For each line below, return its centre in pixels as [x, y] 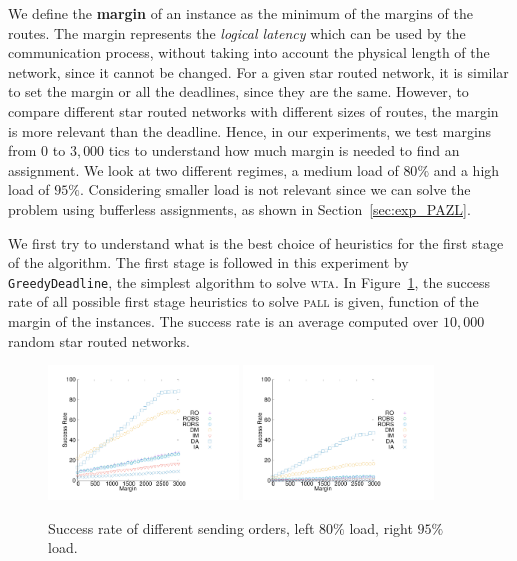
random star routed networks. [99, 340]
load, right [381, 527]
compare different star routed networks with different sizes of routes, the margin [253, 110]
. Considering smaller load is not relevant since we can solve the [275, 189]
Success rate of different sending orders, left [181, 527]
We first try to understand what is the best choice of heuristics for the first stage [256, 242]
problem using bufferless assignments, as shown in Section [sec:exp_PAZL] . [239, 208]
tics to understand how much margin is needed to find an [284, 150]
